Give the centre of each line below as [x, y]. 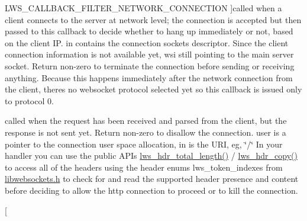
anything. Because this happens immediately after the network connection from [149, 77]
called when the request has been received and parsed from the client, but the [146, 121]
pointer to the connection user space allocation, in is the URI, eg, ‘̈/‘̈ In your [144, 144]
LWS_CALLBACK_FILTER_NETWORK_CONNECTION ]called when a [143, 8]
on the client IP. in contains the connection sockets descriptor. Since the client [147, 42]
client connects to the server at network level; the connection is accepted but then [153, 19]
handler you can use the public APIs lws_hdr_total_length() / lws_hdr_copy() [151, 156]
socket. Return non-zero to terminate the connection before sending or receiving [150, 65]
